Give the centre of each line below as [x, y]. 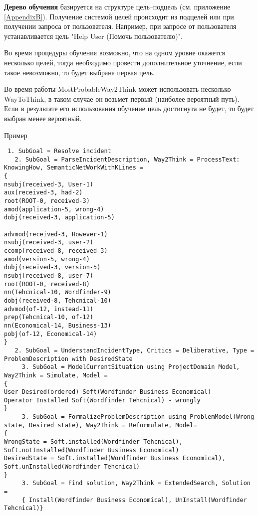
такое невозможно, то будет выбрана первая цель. [79, 72]
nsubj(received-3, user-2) [49, 243]
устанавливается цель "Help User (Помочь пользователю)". [93, 36]
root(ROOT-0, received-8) [47, 284]
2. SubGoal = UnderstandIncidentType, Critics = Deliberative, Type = [134, 350]
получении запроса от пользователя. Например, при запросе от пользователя [120, 26]
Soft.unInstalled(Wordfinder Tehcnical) [72, 467]
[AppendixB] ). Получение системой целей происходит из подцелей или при [119, 16]
